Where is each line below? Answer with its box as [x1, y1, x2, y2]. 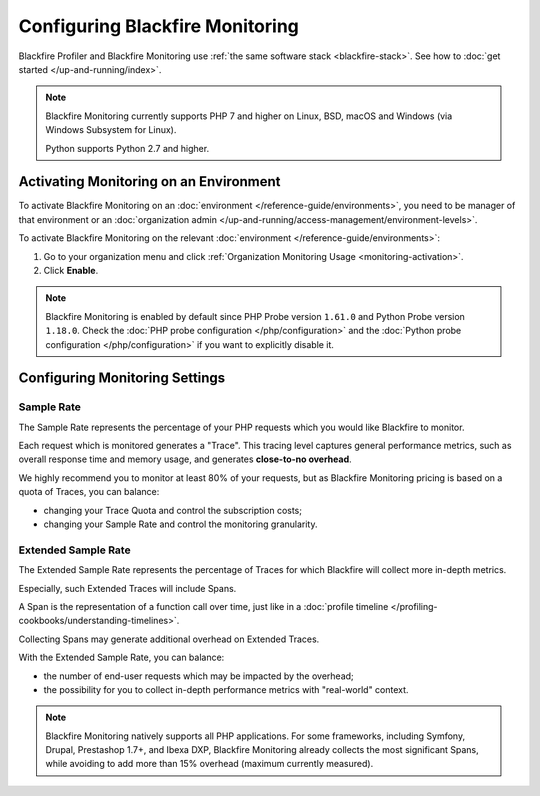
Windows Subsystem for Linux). [45, 124, 177, 136]
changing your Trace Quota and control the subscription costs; [43, 504, 302, 516]
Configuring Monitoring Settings [18, 370, 226, 387]
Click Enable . [43, 264, 99, 276]
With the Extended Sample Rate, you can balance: [18, 651, 225, 664]
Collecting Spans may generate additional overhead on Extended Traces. [18, 633, 320, 645]
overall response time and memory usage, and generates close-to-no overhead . [18, 453, 352, 465]
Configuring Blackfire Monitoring [18, 15, 300, 37]
